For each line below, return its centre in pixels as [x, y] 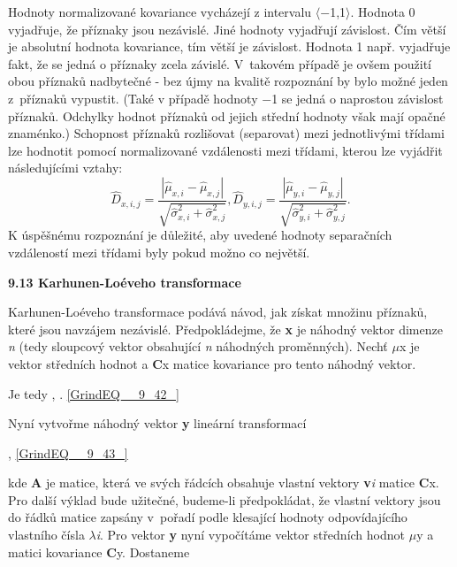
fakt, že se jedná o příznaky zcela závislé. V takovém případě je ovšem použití [220, 63]
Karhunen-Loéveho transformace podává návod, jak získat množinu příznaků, [218, 312]
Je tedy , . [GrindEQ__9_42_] [94, 393]
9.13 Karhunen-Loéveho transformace [125, 282]
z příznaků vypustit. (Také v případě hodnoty [133, 98]
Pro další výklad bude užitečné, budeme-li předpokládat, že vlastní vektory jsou [225, 499]
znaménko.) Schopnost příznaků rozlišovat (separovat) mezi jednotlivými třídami [226, 133]
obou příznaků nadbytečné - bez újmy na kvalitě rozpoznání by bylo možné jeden [228, 81]
